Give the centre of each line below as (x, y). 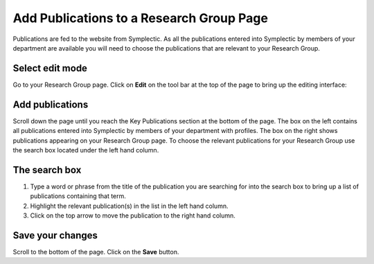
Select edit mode (50, 68)
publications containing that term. (78, 196)
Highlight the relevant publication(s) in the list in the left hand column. (129, 206)
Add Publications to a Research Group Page (140, 18)
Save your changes (55, 235)
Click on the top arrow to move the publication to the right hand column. (133, 215)
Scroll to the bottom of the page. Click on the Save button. (96, 252)
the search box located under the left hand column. (86, 150)
